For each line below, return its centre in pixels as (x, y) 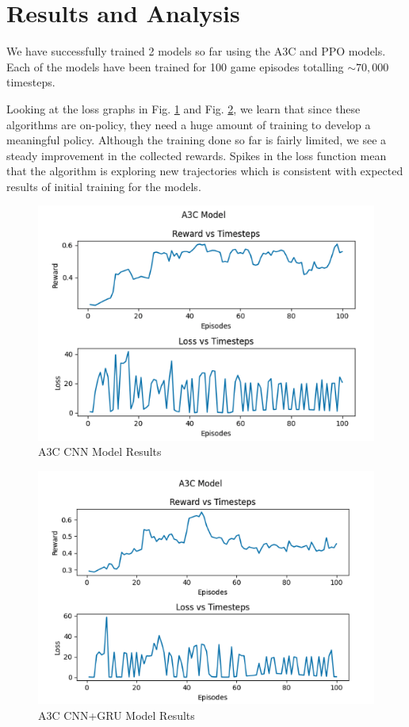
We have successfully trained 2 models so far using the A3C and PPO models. (196, 51)
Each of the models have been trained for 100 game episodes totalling (175, 66)
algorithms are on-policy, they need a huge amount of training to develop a (189, 124)
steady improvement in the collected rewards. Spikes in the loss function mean (197, 155)
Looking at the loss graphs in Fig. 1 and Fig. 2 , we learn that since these (183, 108)
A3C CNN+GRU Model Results (117, 715)
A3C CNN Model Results (100, 452)
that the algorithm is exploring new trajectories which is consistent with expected (205, 171)
